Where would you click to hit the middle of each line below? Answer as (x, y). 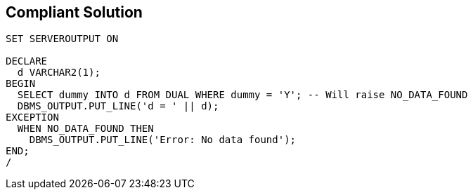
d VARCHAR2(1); (59, 73)
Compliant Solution (74, 12)
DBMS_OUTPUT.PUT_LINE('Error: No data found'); (163, 140)
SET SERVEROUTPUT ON (62, 39)
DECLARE (27, 61)
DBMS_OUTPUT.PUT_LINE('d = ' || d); (118, 106)
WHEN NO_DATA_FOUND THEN (85, 129)
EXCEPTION (32, 117)
